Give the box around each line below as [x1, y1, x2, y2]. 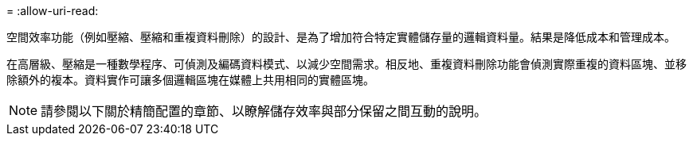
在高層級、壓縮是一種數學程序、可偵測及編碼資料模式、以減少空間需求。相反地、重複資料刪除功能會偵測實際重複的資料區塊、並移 [6, 57, 687, 71]
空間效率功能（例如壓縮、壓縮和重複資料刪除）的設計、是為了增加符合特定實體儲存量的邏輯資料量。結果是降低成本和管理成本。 [6, 30, 675, 44]
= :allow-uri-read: [6, 4, 99, 17]
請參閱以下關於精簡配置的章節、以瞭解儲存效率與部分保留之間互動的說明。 [41, 103, 487, 119]
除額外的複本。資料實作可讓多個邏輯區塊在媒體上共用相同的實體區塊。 [6, 73, 374, 86]
